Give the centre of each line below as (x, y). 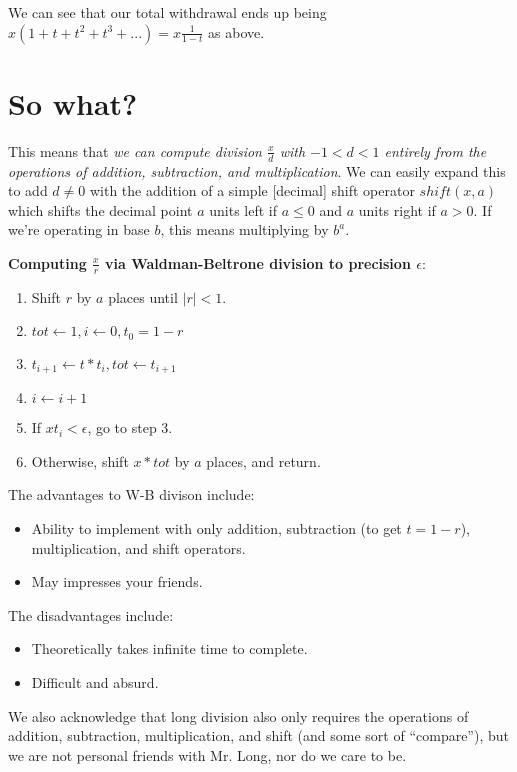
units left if (243, 209)
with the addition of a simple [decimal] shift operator (252, 190)
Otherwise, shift (80, 460)
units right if (397, 209)
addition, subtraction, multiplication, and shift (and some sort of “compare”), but (258, 735)
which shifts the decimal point (100, 209)
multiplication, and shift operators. (138, 547)
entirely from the (435, 150)
